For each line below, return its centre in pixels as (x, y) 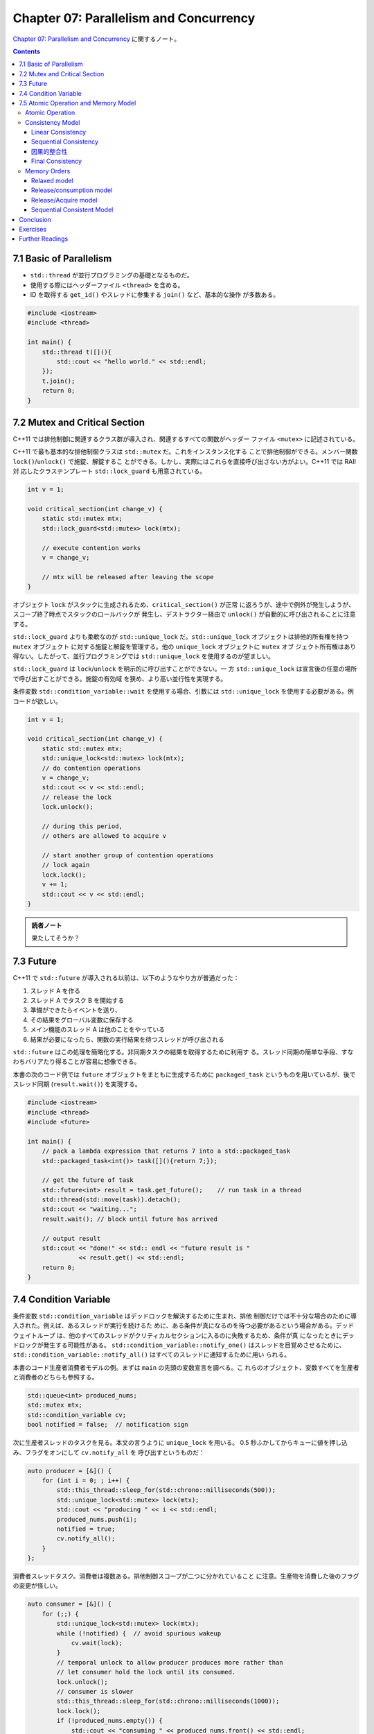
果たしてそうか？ (56, 938)
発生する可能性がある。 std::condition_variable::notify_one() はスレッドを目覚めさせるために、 (194, 1345)
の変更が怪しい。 (37, 1586)
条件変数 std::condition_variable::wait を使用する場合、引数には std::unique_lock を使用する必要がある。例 (184, 692)
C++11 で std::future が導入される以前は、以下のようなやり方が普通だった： (126, 978)
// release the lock (77, 797)
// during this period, (82, 826)
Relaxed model (53, 181)
